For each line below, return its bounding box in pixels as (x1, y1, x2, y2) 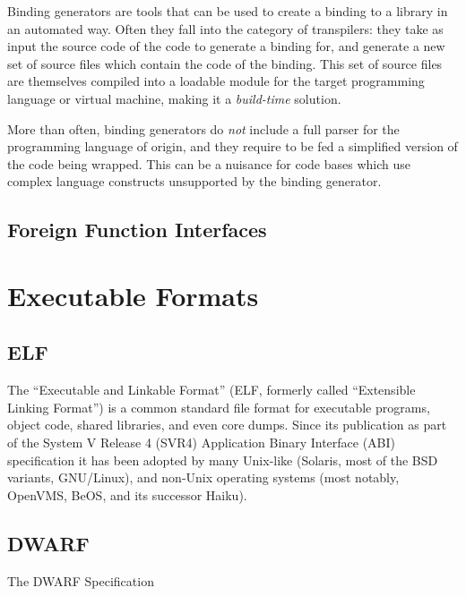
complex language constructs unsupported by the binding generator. (7, 172, 382, 191)
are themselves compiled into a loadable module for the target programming (7, 72, 425, 90)
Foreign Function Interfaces (7, 216, 267, 243)
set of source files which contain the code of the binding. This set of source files (7, 54, 443, 72)
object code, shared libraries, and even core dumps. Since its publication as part (7, 415, 447, 434)
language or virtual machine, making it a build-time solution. (7, 89, 341, 107)
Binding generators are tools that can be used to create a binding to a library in (7, 2, 448, 20)
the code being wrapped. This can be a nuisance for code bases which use (7, 154, 410, 173)
